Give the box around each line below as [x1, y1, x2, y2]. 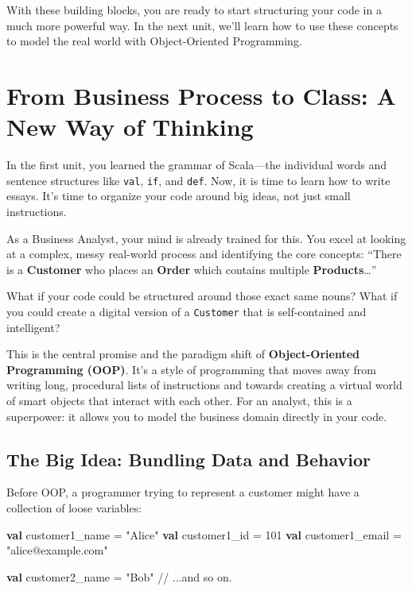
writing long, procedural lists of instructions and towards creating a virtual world [6, 377, 402, 393]
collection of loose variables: [6, 499, 142, 516]
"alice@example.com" [6, 542, 108, 558]
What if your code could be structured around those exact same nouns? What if [6, 288, 398, 304]
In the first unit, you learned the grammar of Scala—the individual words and [6, 156, 387, 173]
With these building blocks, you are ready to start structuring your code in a [6, 2, 382, 17]
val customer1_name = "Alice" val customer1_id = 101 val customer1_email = [6, 526, 402, 543]
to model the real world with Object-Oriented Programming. [6, 33, 302, 49]
